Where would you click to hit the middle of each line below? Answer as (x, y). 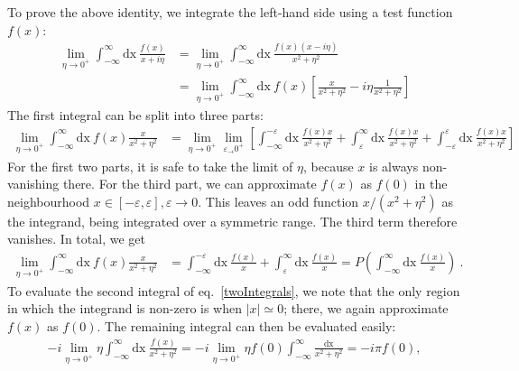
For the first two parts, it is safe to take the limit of (150, 166)
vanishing (33, 184)
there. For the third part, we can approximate (190, 184)
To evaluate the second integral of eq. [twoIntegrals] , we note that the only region (234, 290)
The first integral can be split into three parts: (135, 115)
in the (431, 184)
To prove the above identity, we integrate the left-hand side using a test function (230, 12)
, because (329, 166)
